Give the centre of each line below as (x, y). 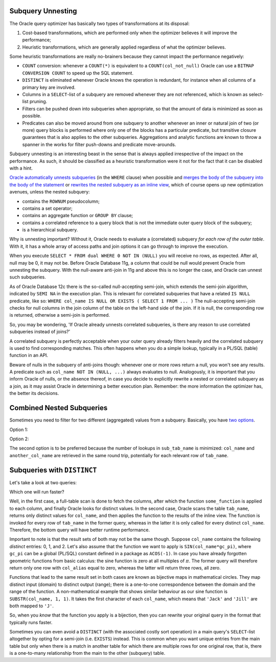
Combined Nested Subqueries (59, 408)
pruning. (38, 102)
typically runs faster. (31, 622)
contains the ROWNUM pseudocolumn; (61, 201)
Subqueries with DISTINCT (53, 470)
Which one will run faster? (37, 492)
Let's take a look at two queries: (43, 482)
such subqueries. (28, 277)
